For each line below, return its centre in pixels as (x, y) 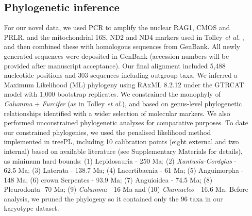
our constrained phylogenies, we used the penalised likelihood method (108, 132)
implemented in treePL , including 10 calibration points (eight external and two (122, 141)
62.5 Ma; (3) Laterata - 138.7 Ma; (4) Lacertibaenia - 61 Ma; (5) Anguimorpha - (124, 170)
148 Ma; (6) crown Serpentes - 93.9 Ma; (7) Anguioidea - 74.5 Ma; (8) (108, 179)
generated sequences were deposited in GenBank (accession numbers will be (117, 56)
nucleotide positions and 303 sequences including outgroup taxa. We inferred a (121, 75)
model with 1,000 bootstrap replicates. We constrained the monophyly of (112, 94)
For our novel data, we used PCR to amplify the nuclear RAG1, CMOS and (117, 27)
